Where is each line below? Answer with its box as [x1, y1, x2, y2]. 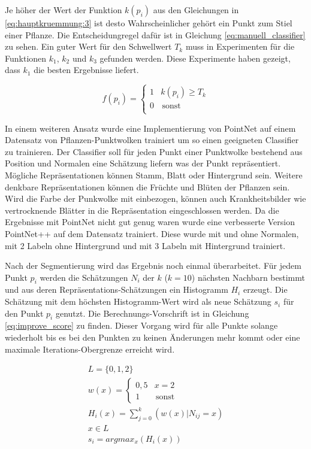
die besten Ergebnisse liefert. [34, 63, 139, 76]
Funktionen [5, 51, 47, 64]
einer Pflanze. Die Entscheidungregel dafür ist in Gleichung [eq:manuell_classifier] [5, 28, 306, 41]
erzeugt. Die [243, 283, 288, 296]
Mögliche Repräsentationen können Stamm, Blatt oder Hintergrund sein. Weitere [5, 168, 303, 181]
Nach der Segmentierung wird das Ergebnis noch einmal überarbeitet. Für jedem [5, 259, 301, 272]
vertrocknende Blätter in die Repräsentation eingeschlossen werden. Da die [5, 204, 279, 216]
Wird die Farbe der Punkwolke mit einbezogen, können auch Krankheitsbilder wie [5, 192, 306, 205]
